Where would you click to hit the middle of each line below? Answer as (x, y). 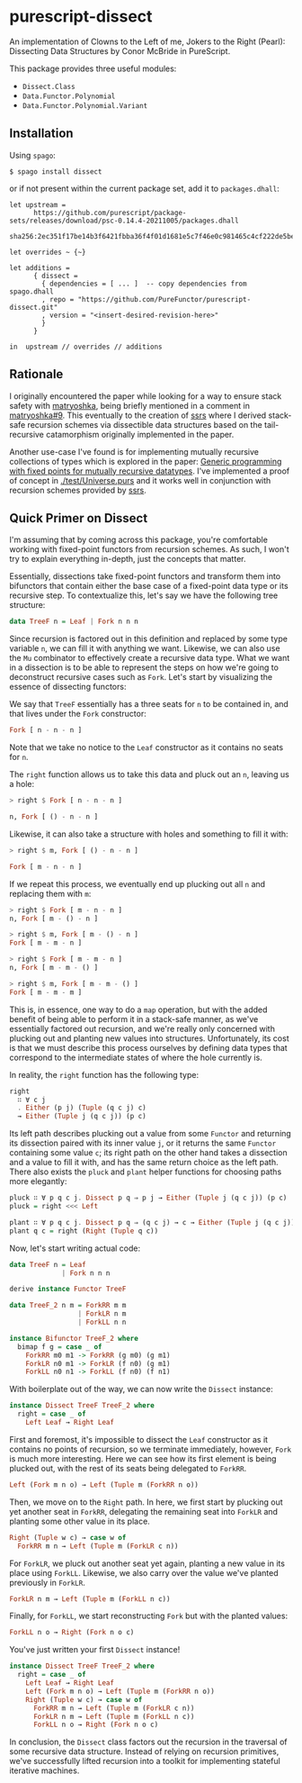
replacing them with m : (50, 893)
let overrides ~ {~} (48, 252)
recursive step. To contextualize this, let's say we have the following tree (144, 595)
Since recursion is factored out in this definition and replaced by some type (148, 639)
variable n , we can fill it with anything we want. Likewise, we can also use (145, 648)
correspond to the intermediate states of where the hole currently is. (136, 1057)
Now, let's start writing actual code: (75, 1248)
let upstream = (38, 204)
